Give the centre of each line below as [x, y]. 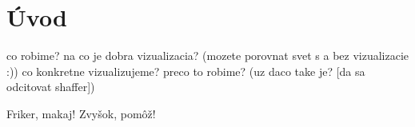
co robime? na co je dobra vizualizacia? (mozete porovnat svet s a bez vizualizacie [208, 56]
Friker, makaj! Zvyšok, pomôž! [81, 113]
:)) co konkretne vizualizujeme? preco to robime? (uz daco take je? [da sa [186, 71]
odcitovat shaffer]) [51, 87]
